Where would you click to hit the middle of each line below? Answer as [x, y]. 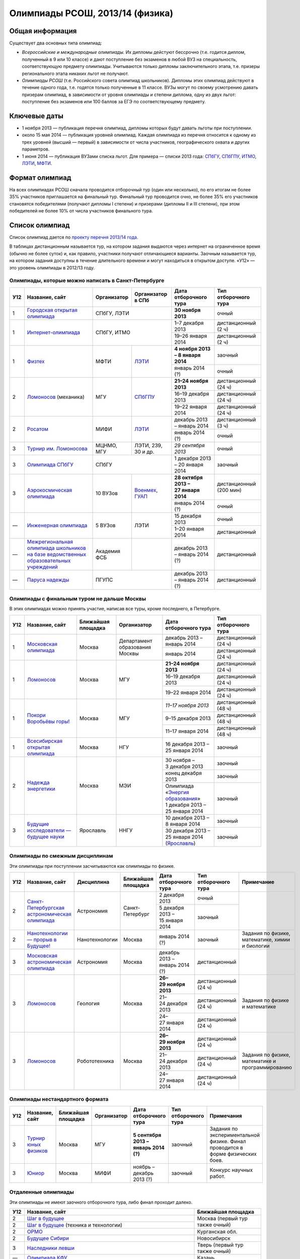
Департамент [136, 641]
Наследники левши [51, 1248]
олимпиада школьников [57, 548]
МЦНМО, [106, 445]
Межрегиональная [50, 541]
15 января [171, 921]
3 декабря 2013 [184, 766]
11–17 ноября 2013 [187, 705]
